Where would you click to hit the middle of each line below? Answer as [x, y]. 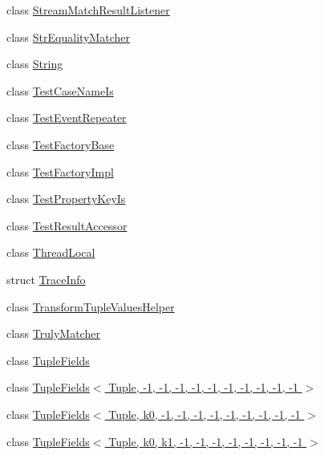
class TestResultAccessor [67, 225]
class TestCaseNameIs [60, 90]
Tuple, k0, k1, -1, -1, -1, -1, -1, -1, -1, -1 [206, 441]
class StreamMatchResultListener [88, 10]
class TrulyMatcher [53, 333]
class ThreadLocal [51, 252]
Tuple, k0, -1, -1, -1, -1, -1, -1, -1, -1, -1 [205, 414]
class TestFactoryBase [61, 144]
